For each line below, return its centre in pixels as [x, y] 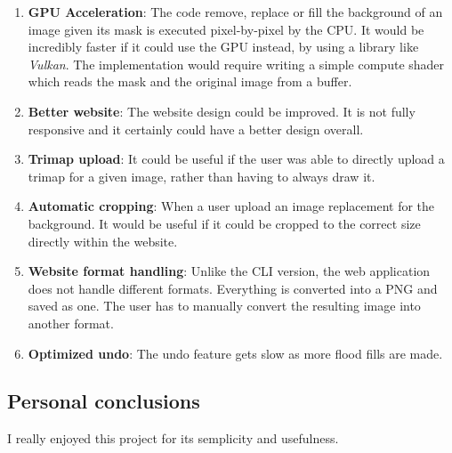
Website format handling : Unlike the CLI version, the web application [229, 271]
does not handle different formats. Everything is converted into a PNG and [233, 288]
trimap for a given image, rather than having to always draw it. [202, 176]
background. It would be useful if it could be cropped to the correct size [224, 223]
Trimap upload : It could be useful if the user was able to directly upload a [236, 159]
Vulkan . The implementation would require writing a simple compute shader [236, 64]
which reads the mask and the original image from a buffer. [190, 81]
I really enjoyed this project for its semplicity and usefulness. [173, 438]
